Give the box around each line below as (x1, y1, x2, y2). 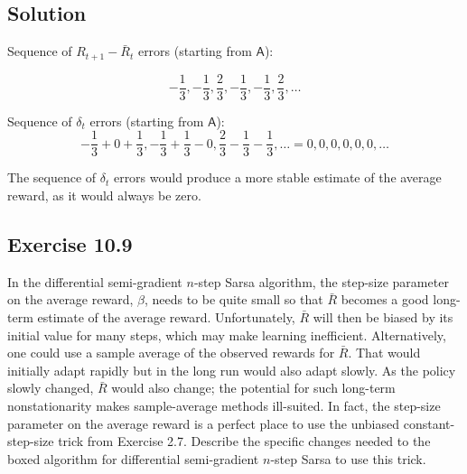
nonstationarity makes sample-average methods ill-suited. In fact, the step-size (7, 395, 441, 414)
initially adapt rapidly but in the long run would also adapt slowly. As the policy (7, 360, 456, 379)
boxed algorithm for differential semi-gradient (7, 449, 259, 468)
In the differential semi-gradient (7, 272, 182, 291)
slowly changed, (7, 378, 94, 397)
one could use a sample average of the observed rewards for (7, 343, 335, 362)
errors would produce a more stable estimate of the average (113, 168, 442, 187)
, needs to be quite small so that (144, 290, 323, 309)
